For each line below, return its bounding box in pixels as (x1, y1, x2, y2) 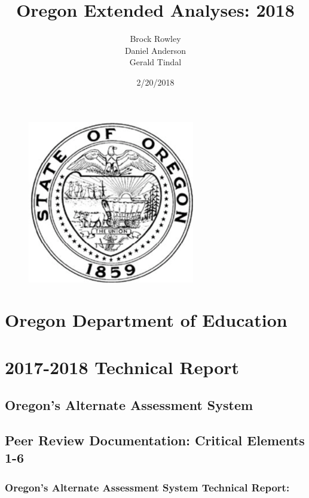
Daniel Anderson (124, 44, 186, 56)
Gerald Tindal (129, 56, 182, 68)
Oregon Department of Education (5, 308, 287, 332)
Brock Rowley (130, 32, 181, 45)
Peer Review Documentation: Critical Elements (5, 431, 305, 450)
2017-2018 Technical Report (5, 354, 240, 379)
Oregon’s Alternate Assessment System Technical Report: (5, 479, 290, 494)
